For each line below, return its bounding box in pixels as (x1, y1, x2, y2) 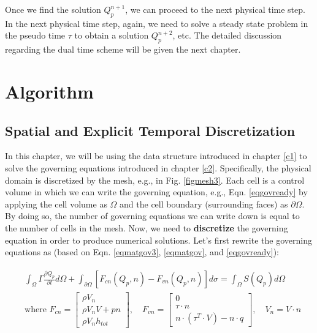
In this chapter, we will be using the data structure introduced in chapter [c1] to (5, 149, 307, 162)
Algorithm (5, 78, 94, 103)
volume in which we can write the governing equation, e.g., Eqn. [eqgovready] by (5, 185, 308, 198)
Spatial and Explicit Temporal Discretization (5, 121, 296, 140)
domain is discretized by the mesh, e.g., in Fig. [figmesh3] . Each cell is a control (5, 173, 305, 186)
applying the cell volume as (5, 197, 107, 210)
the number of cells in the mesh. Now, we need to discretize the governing (5, 221, 288, 234)
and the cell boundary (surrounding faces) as (120, 197, 288, 210)
